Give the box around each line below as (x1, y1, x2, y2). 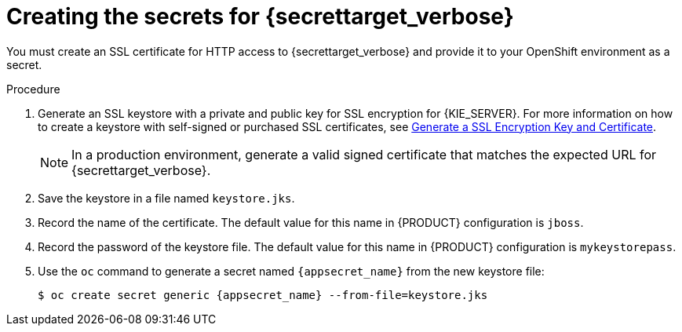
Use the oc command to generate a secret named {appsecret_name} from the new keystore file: (38, 264, 545, 278)
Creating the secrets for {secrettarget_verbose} (6, 3, 514, 30)
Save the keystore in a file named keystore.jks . (38, 191, 295, 205)
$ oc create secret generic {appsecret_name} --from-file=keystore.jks (38, 288, 488, 301)
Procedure (6, 82, 60, 96)
